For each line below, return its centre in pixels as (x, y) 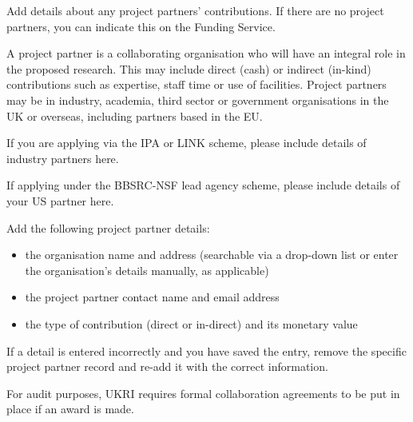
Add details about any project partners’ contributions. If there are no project (195, 10)
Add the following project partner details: (108, 227)
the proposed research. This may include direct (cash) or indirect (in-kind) (189, 68)
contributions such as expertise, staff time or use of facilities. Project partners (197, 84)
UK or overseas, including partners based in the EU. (135, 115)
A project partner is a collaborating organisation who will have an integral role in (206, 53)
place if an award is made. (70, 409)
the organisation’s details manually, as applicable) (147, 270)
